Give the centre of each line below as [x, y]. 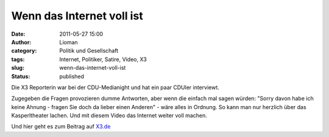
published [72, 76]
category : [24, 51]
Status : [21, 76]
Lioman [69, 42]
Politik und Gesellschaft [89, 51]
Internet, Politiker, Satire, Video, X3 [103, 59]
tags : [18, 59]
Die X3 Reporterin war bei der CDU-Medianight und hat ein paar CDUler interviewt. [115, 87]
